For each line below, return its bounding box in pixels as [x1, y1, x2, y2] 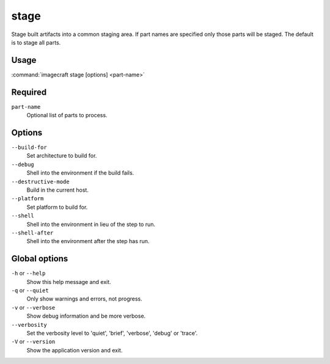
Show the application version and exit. [26, 346, 123, 354]
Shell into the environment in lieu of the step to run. [26, 220, 156, 228]
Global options [11, 253, 68, 264]
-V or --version [11, 338, 56, 345]
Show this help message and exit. [26, 278, 111, 285]
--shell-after [11, 229, 54, 236]
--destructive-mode [11, 178, 70, 185]
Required [11, 87, 47, 97]
